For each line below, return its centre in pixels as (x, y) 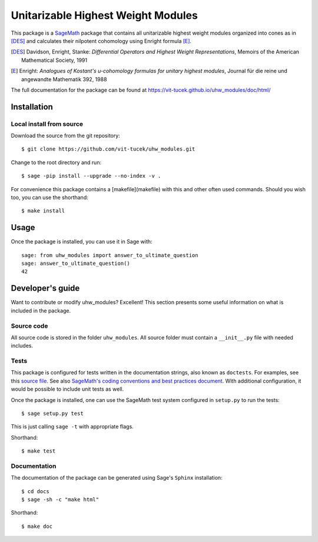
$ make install (43, 211)
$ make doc (37, 526)
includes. (22, 346)
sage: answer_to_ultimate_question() (76, 264)
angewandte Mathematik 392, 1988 (64, 79)
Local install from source (47, 124)
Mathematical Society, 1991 (54, 60)
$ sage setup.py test (52, 413)
